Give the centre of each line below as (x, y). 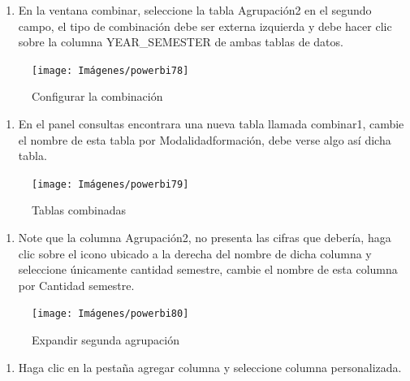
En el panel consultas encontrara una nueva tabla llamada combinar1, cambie (211, 124)
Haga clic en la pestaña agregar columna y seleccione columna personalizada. (210, 367)
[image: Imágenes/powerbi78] (110, 70)
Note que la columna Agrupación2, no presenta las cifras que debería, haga (205, 238)
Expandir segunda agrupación (106, 340)
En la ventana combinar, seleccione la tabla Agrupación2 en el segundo (195, 10)
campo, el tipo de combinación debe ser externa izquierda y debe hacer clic (205, 26)
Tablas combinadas (79, 210)
